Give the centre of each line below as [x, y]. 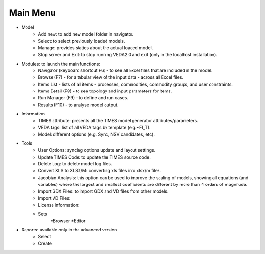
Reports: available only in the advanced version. [70, 230]
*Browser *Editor [68, 221]
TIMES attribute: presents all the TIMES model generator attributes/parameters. [118, 120]
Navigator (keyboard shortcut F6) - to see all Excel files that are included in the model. [125, 70]
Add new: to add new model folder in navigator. [86, 34]
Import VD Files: [54, 198]
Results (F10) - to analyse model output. [78, 105]
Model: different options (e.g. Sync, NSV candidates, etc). [96, 134]
